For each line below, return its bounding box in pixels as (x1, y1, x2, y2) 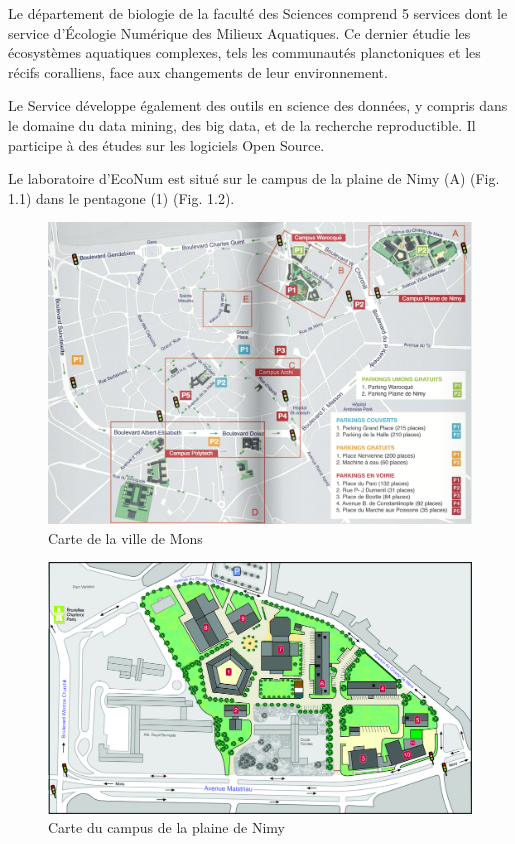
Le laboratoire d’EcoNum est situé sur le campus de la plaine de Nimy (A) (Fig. (8, 168, 500, 189)
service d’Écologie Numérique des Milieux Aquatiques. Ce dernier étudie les (8, 22, 471, 43)
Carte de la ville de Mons (48, 527, 203, 548)
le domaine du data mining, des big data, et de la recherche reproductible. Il (8, 114, 476, 135)
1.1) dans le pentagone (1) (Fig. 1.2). (8, 187, 235, 208)
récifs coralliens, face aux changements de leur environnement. (8, 61, 388, 82)
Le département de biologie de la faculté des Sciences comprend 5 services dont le (8, 3, 508, 23)
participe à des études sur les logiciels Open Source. (8, 134, 325, 155)
